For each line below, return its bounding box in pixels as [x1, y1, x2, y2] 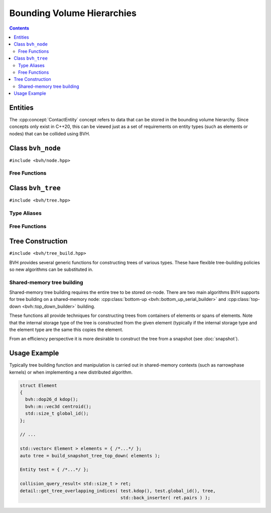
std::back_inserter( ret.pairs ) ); [120, 494, 211, 500]
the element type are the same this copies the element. [9, 326, 123, 333]
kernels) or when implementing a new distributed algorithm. [9, 369, 133, 375]
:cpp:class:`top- [227, 296, 260, 302]
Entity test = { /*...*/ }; [20, 467, 89, 472]
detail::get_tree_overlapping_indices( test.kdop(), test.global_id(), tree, [20, 488, 216, 493]
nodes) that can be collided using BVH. [9, 130, 90, 136]
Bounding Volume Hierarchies [9, 8, 137, 19]
